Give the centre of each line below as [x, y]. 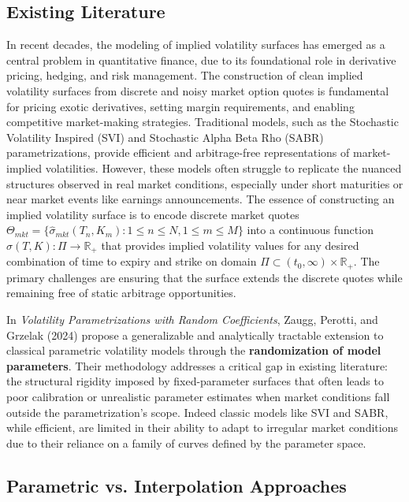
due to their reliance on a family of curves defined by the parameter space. [186, 443]
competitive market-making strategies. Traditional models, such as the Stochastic [203, 122]
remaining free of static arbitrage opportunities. [121, 293]
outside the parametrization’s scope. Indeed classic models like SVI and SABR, [197, 412]
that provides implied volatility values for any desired [230, 245]
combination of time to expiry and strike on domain [132, 261]
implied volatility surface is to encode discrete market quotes [153, 214]
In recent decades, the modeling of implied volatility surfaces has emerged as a [196, 45]
